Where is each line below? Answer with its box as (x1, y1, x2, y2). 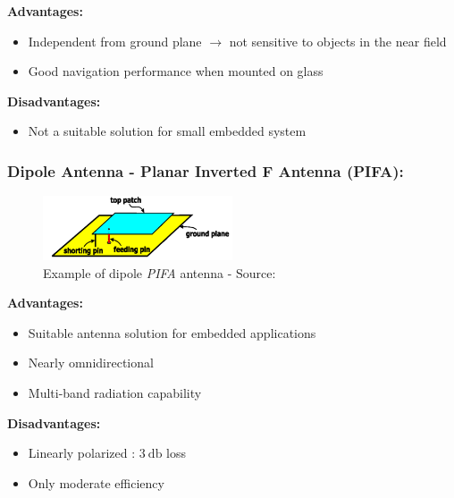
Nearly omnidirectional (28, 353, 154, 372)
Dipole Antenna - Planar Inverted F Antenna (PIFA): (7, 159, 404, 181)
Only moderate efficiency (28, 473, 164, 492)
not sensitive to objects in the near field (229, 31, 447, 50)
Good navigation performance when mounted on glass (28, 62, 324, 80)
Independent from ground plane (28, 31, 202, 50)
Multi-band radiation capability (28, 383, 202, 401)
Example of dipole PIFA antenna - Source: (43, 263, 276, 282)
